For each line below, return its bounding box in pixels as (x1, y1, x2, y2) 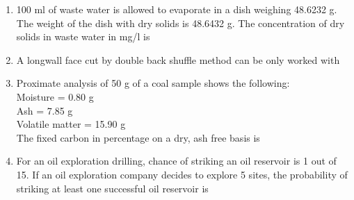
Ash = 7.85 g (16, 103, 73, 117)
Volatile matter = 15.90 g (16, 117, 126, 131)
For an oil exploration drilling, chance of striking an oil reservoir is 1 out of (16, 153, 337, 168)
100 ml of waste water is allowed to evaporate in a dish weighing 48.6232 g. (16, 2, 337, 16)
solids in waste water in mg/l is (16, 29, 150, 44)
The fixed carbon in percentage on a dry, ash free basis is (16, 130, 260, 144)
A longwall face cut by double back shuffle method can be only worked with (16, 52, 340, 67)
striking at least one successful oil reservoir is (16, 181, 209, 195)
